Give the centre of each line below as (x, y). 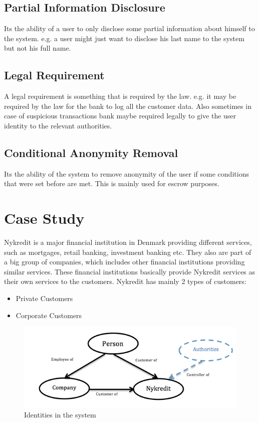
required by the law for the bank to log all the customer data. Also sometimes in (128, 106)
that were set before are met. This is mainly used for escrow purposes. (112, 183)
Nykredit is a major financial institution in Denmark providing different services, (128, 242)
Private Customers (44, 298)
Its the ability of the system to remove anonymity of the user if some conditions (126, 173)
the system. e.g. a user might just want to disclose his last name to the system (124, 38)
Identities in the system (60, 415)
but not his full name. (38, 48)
